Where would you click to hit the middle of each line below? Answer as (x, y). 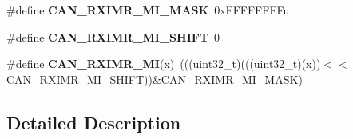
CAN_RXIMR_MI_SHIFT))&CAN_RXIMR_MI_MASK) (155, 79)
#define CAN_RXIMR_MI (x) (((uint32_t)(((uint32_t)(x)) (164, 64)
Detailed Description (94, 122)
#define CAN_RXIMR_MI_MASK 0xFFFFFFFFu (148, 10)
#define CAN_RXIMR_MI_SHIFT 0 (113, 36)
